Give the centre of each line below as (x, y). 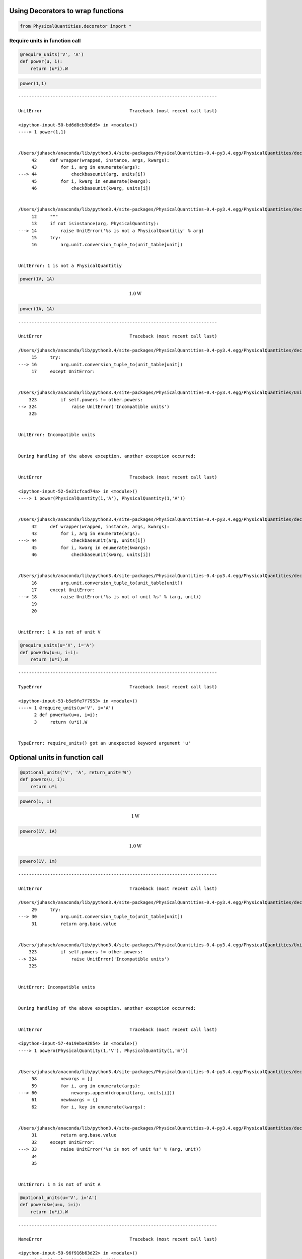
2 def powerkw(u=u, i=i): (66, 715)
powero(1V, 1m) (39, 861)
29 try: (46, 910)
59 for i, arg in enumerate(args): (86, 1086)
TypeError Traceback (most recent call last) (118, 687)
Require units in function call (45, 40)
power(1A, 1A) (37, 309)
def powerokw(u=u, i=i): (51, 1205)
